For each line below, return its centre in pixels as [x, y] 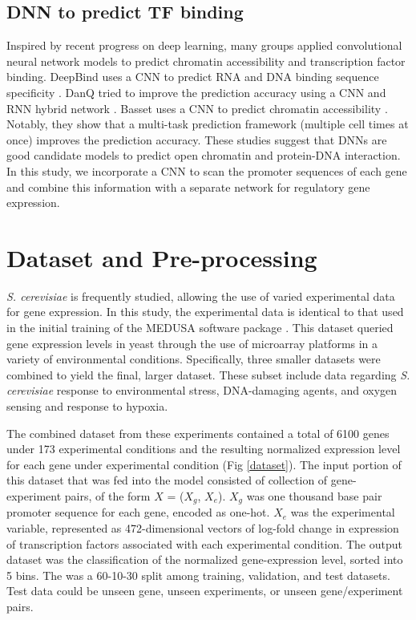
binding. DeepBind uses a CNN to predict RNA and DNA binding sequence [193, 77]
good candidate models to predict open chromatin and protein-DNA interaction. [204, 155]
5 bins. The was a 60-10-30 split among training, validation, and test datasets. [198, 575]
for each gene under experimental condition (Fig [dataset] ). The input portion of [204, 464]
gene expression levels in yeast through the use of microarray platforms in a [192, 343]
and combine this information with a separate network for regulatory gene [188, 186]
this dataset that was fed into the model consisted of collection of [167, 480]
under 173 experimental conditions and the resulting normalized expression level [204, 449]
